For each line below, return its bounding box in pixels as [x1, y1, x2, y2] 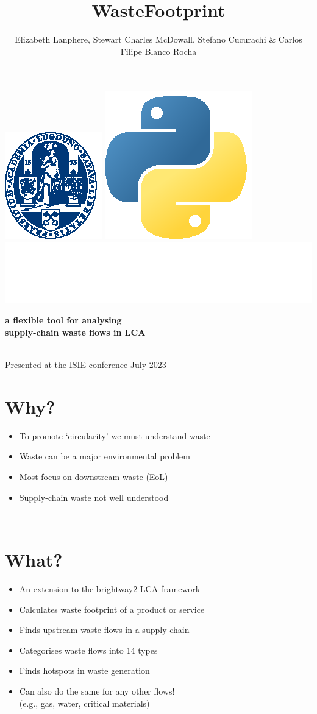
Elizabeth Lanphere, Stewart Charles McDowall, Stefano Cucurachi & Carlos [15, 33, 302, 46]
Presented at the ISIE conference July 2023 [5, 358, 166, 371]
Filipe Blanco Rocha [120, 44, 197, 57]
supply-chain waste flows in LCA [5, 325, 146, 338]
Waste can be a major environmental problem [19, 450, 190, 462]
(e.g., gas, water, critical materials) [19, 696, 150, 709]
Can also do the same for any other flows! [19, 684, 175, 697]
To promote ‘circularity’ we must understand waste [19, 429, 210, 442]
